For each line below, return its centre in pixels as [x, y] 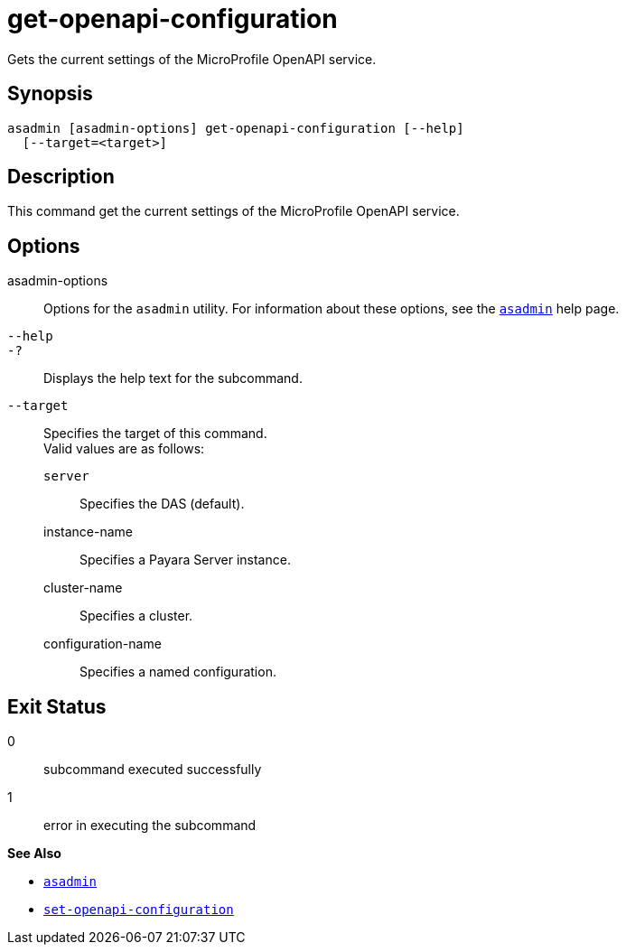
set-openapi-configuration [139, 910]
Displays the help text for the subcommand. [173, 378]
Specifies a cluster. [136, 616]
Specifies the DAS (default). [162, 504]
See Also [34, 854]
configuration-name [103, 644]
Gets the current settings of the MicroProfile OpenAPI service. [192, 59]
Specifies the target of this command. [155, 434]
